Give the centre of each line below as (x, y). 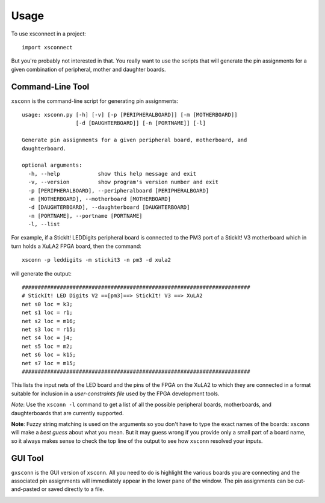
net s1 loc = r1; (47, 313)
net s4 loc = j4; (47, 338)
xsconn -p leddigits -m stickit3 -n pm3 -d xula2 (97, 260)
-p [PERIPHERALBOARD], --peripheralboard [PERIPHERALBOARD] (119, 190)
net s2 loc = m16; (49, 321)
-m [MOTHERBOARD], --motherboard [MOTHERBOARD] (100, 199)
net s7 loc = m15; (49, 363)
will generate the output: (42, 273)
